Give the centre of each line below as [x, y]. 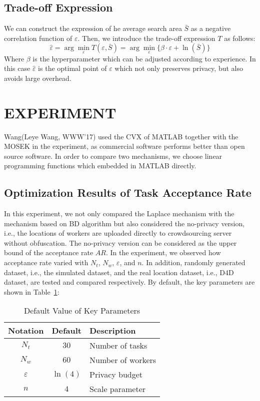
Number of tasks [118, 346]
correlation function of [38, 38]
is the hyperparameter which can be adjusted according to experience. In [144, 58]
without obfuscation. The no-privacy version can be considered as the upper [120, 242]
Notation [26, 331]
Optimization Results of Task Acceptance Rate [128, 193]
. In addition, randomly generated [193, 262]
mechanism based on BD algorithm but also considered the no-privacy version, [124, 223]
